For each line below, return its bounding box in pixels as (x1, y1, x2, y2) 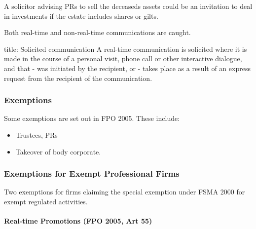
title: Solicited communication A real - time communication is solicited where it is (4, 43, 247, 54)
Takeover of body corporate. (15, 146, 101, 156)
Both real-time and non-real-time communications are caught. (4, 27, 191, 38)
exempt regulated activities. (4, 196, 88, 206)
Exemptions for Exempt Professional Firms (4, 167, 180, 180)
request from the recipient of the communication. (4, 73, 152, 83)
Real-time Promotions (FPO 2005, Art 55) (4, 216, 152, 226)
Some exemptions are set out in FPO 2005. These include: (4, 113, 180, 123)
